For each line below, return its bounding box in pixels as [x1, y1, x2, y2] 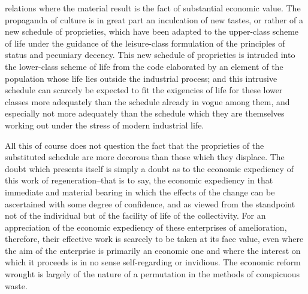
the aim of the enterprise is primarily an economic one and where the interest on [5, 244, 301, 256]
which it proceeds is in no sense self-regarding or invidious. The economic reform [5, 256, 301, 268]
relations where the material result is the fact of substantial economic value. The [5, 2, 301, 14]
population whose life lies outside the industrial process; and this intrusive [5, 72, 277, 84]
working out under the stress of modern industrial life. [5, 118, 204, 131]
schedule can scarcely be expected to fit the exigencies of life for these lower [5, 84, 283, 96]
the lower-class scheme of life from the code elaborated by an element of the [5, 60, 283, 72]
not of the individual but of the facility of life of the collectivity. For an [5, 209, 266, 222]
